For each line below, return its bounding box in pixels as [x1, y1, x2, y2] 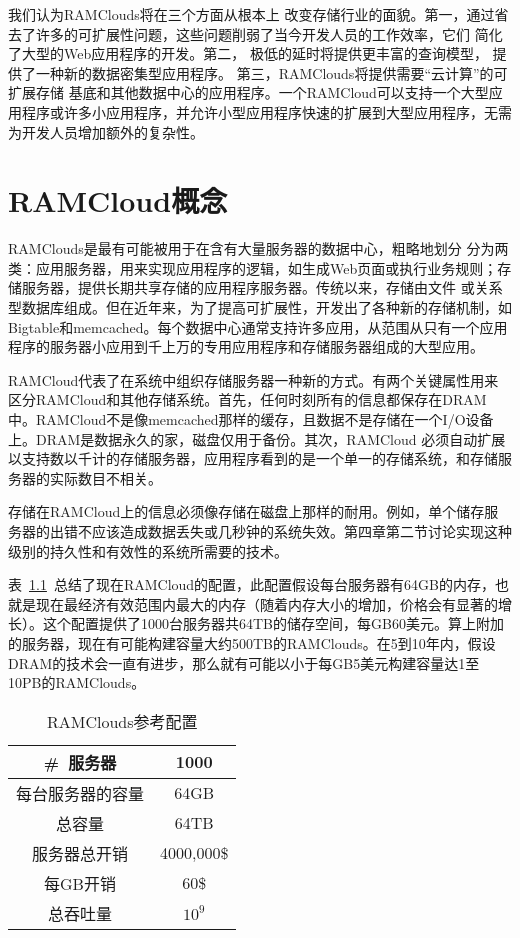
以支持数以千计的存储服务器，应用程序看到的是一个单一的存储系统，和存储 [8, 448, 498, 469]
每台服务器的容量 [16, 781, 145, 805]
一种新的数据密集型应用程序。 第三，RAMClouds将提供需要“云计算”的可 [35, 62, 508, 83]
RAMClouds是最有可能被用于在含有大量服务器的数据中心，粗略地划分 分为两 [8, 238, 509, 259]
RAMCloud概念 [8, 180, 228, 221]
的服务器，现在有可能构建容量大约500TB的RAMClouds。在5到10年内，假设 [8, 632, 496, 653]
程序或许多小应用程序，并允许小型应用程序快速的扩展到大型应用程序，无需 [21, 101, 512, 122]
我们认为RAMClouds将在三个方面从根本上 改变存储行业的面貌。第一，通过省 [8, 4, 509, 24]
